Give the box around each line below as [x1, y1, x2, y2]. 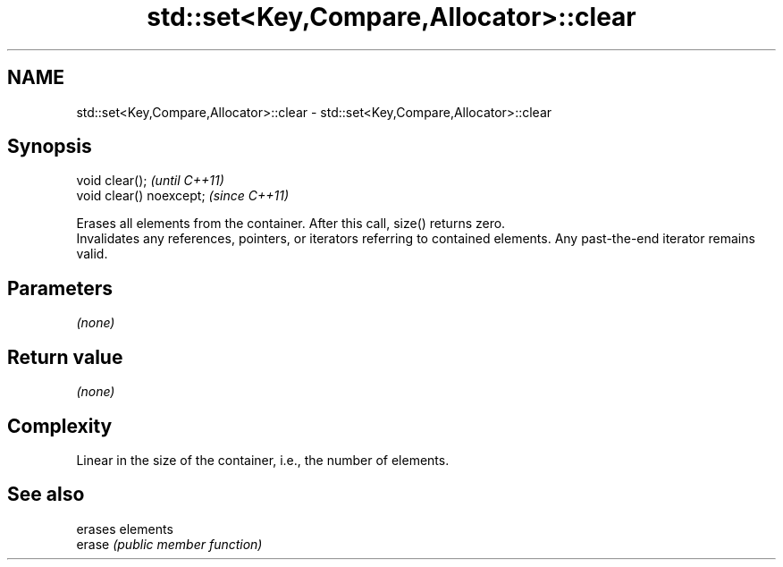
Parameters [7, 276, 113, 300]
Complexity [7, 414, 113, 437]
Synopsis [7, 135, 92, 158]
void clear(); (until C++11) [76, 173, 224, 189]
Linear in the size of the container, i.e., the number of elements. [76, 452, 450, 468]
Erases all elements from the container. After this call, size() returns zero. [76, 216, 506, 232]
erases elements [76, 520, 173, 537]
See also [7, 483, 85, 506]
